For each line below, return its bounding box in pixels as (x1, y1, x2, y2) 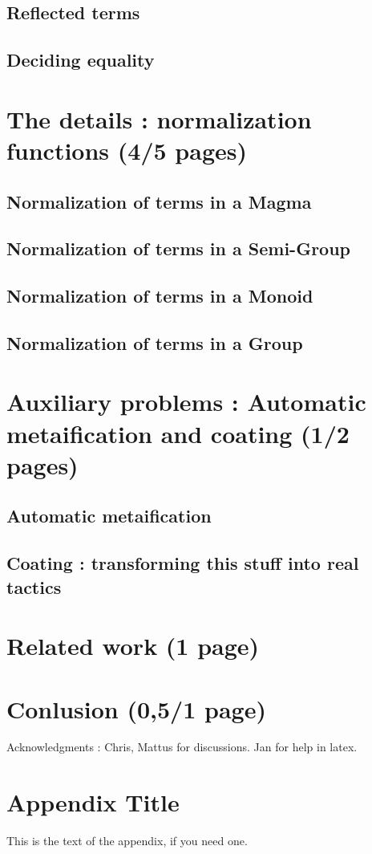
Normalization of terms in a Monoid (6, 283, 313, 308)
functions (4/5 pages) (6, 133, 247, 166)
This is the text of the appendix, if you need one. (6, 832, 248, 849)
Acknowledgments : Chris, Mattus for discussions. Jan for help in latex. (6, 738, 358, 755)
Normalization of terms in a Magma (6, 189, 312, 213)
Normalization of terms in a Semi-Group (6, 236, 351, 261)
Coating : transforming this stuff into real (6, 551, 359, 575)
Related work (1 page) (6, 629, 260, 662)
